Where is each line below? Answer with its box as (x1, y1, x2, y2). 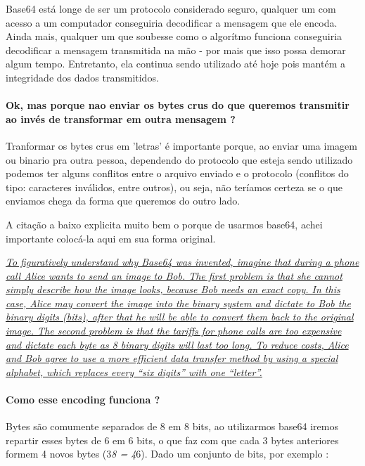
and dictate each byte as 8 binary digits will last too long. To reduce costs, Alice (6, 337, 349, 351)
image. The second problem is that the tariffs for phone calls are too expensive (6, 323, 342, 338)
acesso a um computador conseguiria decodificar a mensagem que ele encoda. (6, 15, 338, 30)
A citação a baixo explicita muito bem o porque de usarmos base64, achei (6, 216, 323, 231)
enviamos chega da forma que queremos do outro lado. (6, 193, 241, 208)
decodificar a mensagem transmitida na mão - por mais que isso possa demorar (6, 42, 346, 57)
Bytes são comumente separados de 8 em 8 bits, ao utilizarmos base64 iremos (6, 419, 338, 434)
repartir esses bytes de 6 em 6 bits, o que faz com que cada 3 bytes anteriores (6, 432, 339, 447)
